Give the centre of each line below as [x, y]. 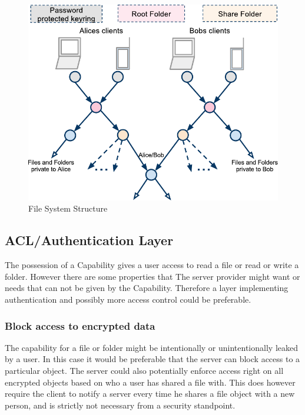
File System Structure [68, 208]
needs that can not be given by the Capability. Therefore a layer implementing [147, 288]
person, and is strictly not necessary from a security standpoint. [120, 405]
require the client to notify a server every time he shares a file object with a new [150, 394]
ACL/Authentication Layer [89, 240]
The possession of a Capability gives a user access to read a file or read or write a [152, 265]
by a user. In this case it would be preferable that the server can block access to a [152, 359]
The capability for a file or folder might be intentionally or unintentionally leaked [151, 347]
